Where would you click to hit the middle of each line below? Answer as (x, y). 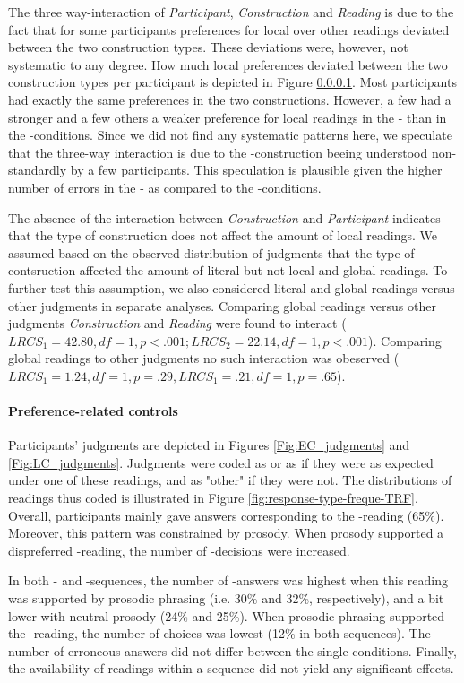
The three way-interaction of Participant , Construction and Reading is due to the (231, 12)
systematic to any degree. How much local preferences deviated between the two (228, 64)
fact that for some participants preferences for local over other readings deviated (229, 29)
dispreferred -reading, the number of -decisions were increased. (179, 550)
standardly (38, 170)
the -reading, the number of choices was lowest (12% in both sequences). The (219, 633)
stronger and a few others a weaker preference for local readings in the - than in (228, 117)
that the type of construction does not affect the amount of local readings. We (223, 235)
